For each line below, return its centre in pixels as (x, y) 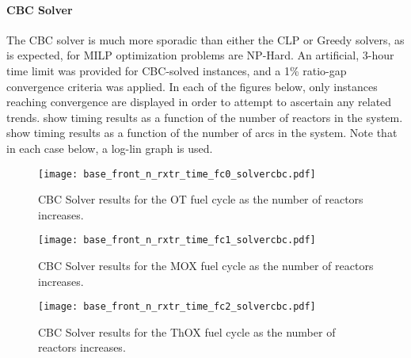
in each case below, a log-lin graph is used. (110, 148)
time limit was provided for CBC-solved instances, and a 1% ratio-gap (177, 70)
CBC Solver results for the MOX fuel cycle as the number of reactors (206, 266)
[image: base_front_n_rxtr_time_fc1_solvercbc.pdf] (177, 240)
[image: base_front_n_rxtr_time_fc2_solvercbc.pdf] (177, 307)
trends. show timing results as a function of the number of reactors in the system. (205, 117)
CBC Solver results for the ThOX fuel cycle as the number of (187, 331)
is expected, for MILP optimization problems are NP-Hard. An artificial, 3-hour (200, 55)
